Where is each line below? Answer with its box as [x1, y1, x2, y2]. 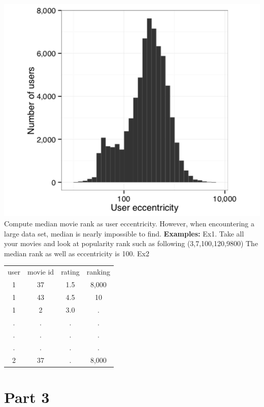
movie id [27, 266, 54, 277]
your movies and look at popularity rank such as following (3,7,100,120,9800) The [4, 238, 258, 249]
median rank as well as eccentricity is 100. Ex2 [4, 248, 149, 258]
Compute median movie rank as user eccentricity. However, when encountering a [4, 218, 255, 229]
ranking [86, 266, 111, 277]
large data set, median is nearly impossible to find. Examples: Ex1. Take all [4, 228, 244, 239]
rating [61, 266, 80, 277]
